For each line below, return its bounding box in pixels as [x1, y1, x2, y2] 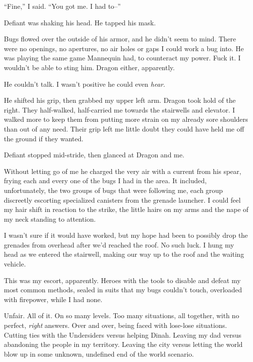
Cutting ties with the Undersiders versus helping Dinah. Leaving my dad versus [4, 329, 241, 340]
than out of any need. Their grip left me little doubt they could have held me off [4, 123, 244, 133]
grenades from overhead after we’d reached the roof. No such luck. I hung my [4, 239, 234, 249]
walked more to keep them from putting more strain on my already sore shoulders [4, 114, 248, 124]
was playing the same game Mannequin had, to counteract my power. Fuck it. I [4, 53, 241, 63]
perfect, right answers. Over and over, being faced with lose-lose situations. [4, 320, 227, 330]
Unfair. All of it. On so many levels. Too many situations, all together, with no [4, 310, 239, 321]
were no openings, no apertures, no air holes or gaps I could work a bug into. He [4, 43, 244, 53]
